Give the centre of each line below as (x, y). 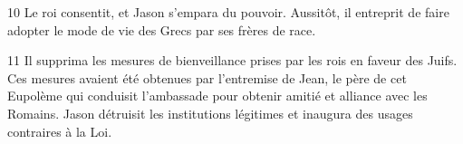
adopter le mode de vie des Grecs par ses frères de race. (162, 29)
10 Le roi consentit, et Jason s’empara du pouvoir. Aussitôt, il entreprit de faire (228, 12)
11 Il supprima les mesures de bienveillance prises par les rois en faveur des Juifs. (232, 60)
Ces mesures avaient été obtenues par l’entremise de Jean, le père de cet (207, 77)
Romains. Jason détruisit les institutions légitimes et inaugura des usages (210, 113)
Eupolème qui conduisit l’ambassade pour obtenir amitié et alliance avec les (217, 96)
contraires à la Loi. (60, 131)
